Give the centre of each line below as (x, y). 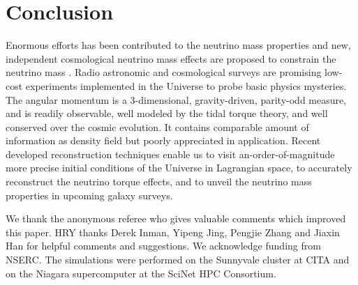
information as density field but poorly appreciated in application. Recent (163, 140)
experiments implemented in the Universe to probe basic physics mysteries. (186, 85)
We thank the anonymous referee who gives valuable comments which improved (176, 218)
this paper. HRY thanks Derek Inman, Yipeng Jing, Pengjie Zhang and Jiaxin (173, 232)
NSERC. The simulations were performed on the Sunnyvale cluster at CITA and (178, 260)
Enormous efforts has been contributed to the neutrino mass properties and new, (178, 45)
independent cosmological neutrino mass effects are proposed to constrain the (171, 58)
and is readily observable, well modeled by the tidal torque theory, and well (167, 113)
